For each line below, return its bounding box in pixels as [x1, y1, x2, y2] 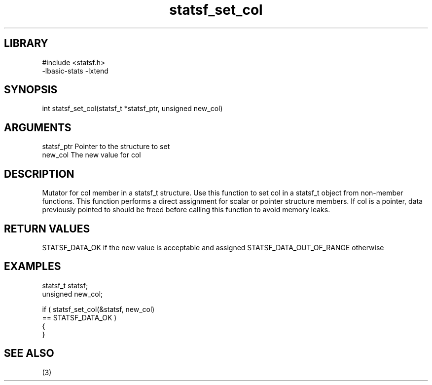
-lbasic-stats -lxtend [42, 66, 108, 75]
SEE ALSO [4, 347, 54, 360]
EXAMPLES [4, 260, 61, 273]
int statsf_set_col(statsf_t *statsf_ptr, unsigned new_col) [42, 104, 223, 113]
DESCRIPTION [4, 167, 74, 180]
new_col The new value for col [42, 151, 141, 159]
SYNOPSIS [4, 83, 58, 96]
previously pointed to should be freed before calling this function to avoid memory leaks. [42, 205, 330, 214]
